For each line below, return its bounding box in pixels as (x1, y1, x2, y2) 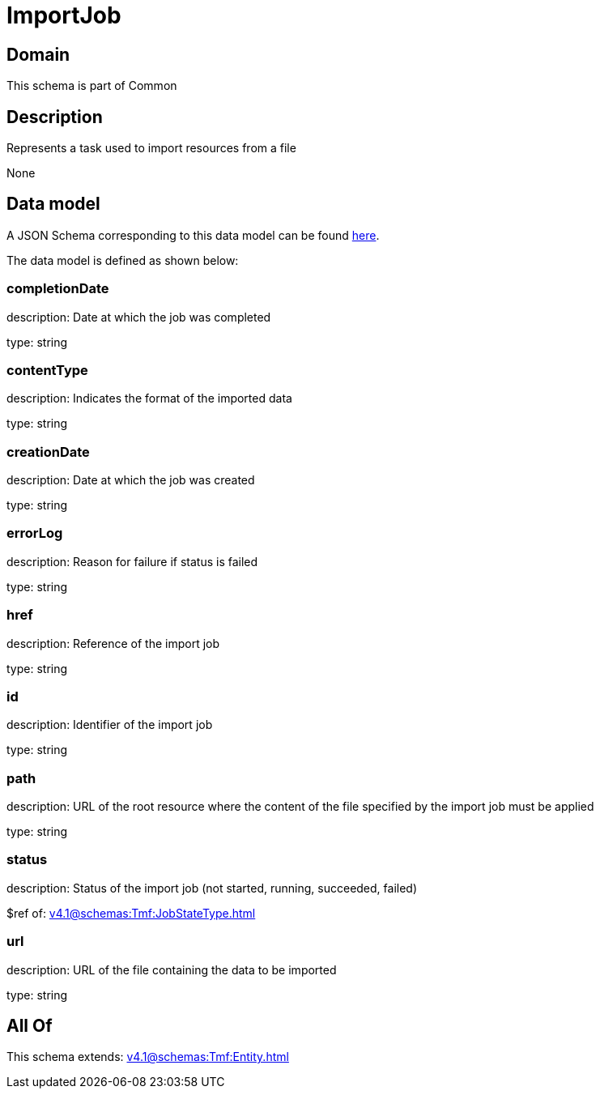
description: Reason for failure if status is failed (6, 554, 258, 569)
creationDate (6, 443, 90, 460)
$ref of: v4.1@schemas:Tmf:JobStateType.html (6, 905, 256, 920)
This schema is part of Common (6, 79, 177, 93)
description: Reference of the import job (6, 636, 220, 650)
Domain (6, 44, 70, 65)
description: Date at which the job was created (6, 473, 255, 488)
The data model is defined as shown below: (6, 253, 239, 267)
